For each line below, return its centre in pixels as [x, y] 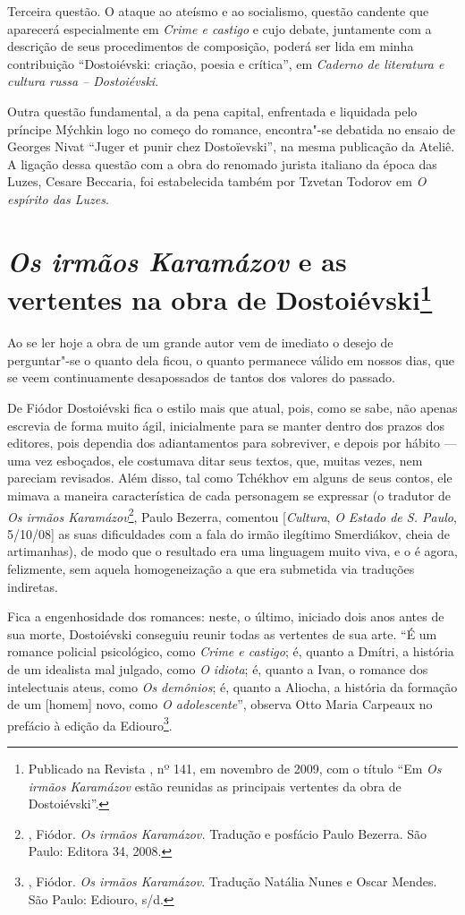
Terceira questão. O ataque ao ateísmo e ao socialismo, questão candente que [218, 11]
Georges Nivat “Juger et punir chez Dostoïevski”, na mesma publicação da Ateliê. [231, 146]
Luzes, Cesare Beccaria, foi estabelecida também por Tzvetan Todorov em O [217, 181]
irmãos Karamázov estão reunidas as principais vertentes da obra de [215, 786]
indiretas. [33, 586]
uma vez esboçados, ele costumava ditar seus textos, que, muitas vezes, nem [215, 460]
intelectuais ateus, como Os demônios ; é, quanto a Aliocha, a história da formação [232, 686]
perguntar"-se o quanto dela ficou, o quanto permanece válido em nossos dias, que [231, 359]
